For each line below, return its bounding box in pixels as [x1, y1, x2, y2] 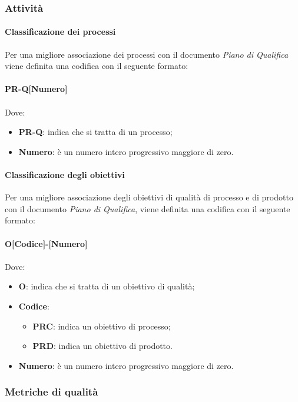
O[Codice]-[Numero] [5, 237, 88, 249]
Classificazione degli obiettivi [5, 168, 125, 180]
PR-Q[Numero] [5, 83, 68, 95]
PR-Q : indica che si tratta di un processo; [18, 126, 173, 138]
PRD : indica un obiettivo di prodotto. [32, 340, 173, 352]
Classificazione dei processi [5, 25, 116, 38]
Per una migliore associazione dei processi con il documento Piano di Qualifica [5, 48, 289, 60]
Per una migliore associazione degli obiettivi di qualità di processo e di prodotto [5, 191, 293, 203]
